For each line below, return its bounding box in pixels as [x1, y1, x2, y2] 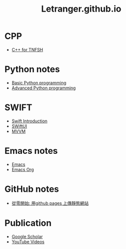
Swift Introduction [11, 118, 48, 124]
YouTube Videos [11, 239, 45, 245]
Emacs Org [11, 166, 34, 172]
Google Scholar [11, 233, 43, 239]
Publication [4, 217, 52, 229]
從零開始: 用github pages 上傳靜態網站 [11, 200, 89, 206]
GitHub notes [4, 183, 59, 195]
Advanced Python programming [11, 85, 76, 91]
